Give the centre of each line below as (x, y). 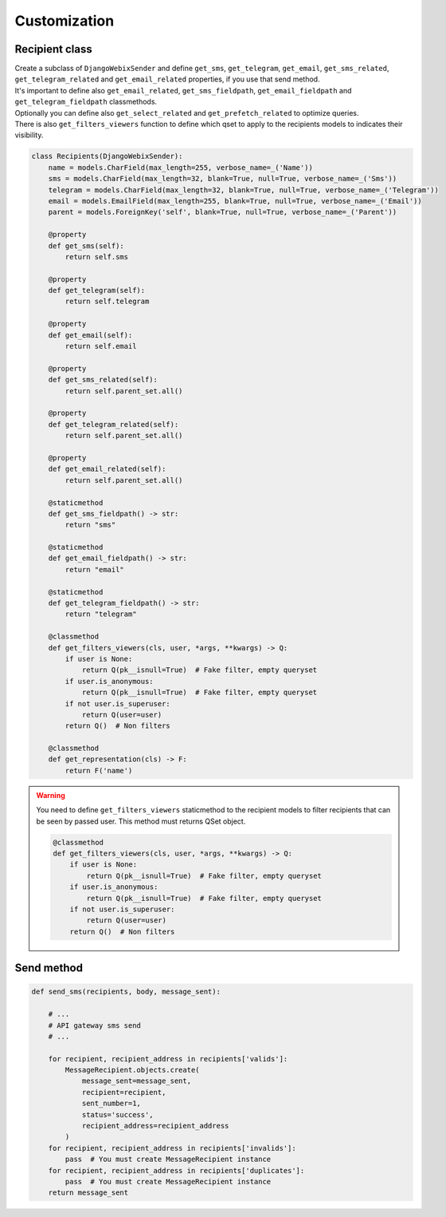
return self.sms (97, 257)
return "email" (95, 569)
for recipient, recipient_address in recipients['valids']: (168, 1059)
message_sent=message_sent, (136, 1081)
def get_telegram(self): (97, 290)
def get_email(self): (90, 335)
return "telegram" (101, 614)
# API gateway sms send (94, 1025)
